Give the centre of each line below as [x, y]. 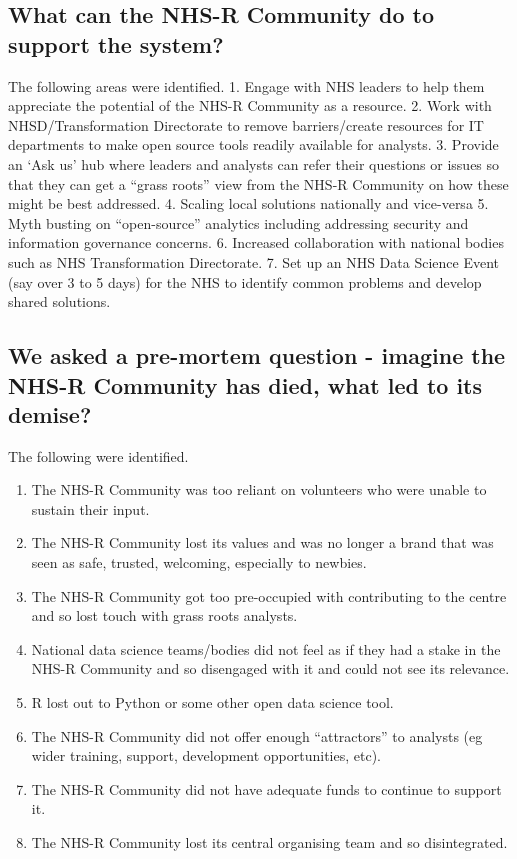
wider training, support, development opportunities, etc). [206, 755]
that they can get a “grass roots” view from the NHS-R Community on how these [258, 183]
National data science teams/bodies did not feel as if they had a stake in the [266, 648]
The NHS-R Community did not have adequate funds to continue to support [266, 788]
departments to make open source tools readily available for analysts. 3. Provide [253, 144]
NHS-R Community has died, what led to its [245, 384]
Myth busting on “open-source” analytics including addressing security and [238, 222]
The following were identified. [98, 455]
